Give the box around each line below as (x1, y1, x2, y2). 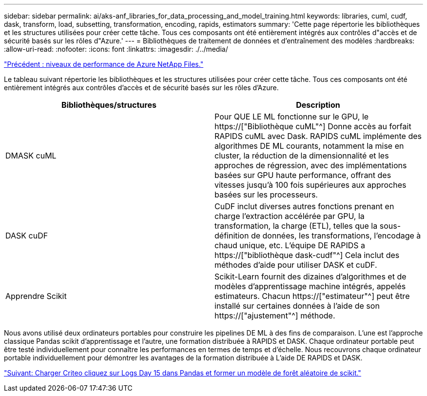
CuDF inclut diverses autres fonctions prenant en (214, 201, 394, 211)
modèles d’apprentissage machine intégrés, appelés (214, 281, 406, 291)
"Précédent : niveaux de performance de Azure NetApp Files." (4, 60, 204, 68)
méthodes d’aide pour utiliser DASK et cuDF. (214, 260, 377, 270)
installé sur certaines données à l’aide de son (214, 301, 380, 311)
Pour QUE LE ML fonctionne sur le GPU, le (214, 112, 369, 121)
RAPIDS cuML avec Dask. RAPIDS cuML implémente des (214, 131, 422, 141)
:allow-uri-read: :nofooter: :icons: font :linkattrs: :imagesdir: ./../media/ (4, 45, 228, 53)
